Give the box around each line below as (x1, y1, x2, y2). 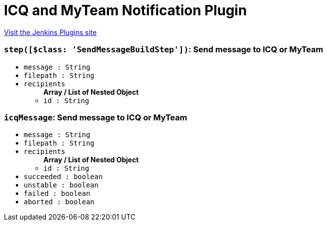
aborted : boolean (24, 198, 95, 206)
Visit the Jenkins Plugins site (4, 28, 97, 37)
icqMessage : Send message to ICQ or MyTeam (4, 112, 187, 122)
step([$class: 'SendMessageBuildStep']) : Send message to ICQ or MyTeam (4, 44, 324, 55)
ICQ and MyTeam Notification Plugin (4, 2, 247, 19)
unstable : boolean (24, 181, 99, 189)
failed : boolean (24, 189, 90, 198)
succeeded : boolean (24, 173, 103, 181)
